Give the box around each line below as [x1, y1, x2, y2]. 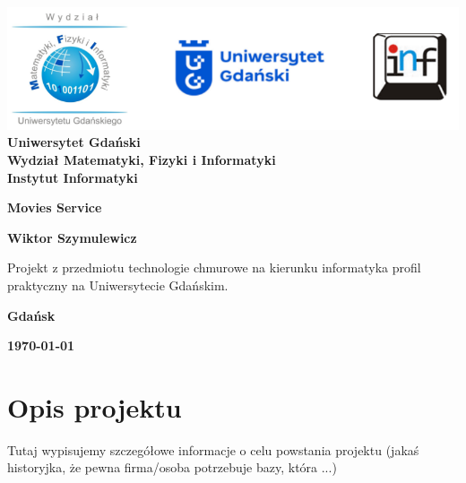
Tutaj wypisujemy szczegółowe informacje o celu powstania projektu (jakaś [7, 440, 419, 459]
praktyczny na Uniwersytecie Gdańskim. [7, 275, 229, 294]
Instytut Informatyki [7, 168, 138, 186]
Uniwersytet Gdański [7, 133, 141, 151]
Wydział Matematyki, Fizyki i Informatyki [7, 150, 276, 168]
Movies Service [7, 198, 102, 217]
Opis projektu [7, 388, 182, 425]
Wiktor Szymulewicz [7, 228, 137, 246]
